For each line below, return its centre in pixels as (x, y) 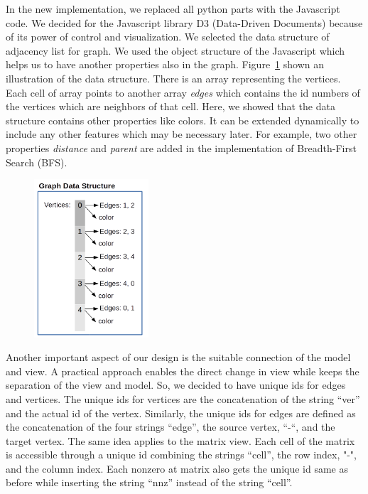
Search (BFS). (37, 162)
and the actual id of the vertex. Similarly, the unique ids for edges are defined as (181, 413)
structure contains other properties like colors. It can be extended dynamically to (183, 120)
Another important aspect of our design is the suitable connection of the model (178, 357)
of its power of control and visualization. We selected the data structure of (168, 37)
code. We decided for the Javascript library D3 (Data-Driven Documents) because (184, 22)
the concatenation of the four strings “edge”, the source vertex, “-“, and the (171, 427)
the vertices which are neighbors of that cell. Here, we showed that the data (171, 106)
